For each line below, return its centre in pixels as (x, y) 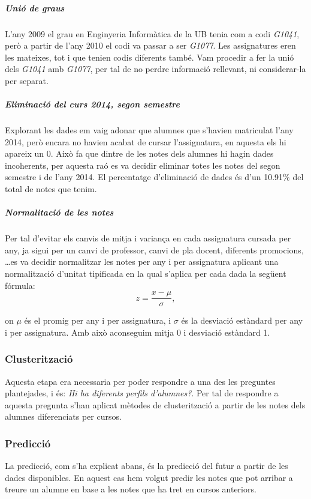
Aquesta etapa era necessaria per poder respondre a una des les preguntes (140, 381)
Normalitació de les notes (59, 212)
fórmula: (20, 285)
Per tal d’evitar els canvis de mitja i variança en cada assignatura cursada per (148, 238)
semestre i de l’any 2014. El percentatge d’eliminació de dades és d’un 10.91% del (154, 177)
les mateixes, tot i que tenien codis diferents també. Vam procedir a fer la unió (150, 57)
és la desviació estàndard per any (242, 320)
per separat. (27, 80)
